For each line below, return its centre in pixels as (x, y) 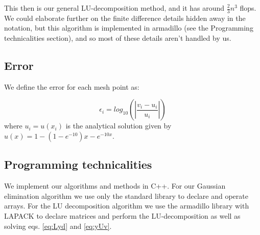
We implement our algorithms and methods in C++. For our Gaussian (115, 186)
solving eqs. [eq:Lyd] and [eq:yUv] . (58, 226)
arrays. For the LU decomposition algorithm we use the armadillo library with (127, 206)
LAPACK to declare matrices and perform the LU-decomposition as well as (122, 215)
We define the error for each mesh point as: (72, 86)
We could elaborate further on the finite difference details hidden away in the (125, 18)
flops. (248, 8)
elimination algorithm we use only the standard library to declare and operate (126, 195)
